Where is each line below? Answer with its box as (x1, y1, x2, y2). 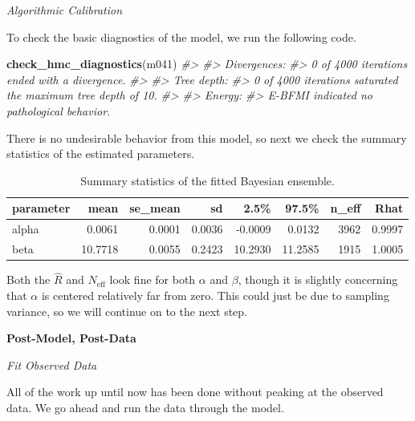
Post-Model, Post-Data (6, 330, 136, 346)
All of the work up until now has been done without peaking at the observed (6, 383, 384, 400)
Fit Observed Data (6, 356, 97, 373)
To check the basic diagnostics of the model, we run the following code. (6, 28, 356, 45)
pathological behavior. (6, 102, 111, 119)
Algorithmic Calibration (6, 2, 123, 18)
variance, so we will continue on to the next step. (6, 302, 247, 319)
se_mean (129, 200, 181, 217)
